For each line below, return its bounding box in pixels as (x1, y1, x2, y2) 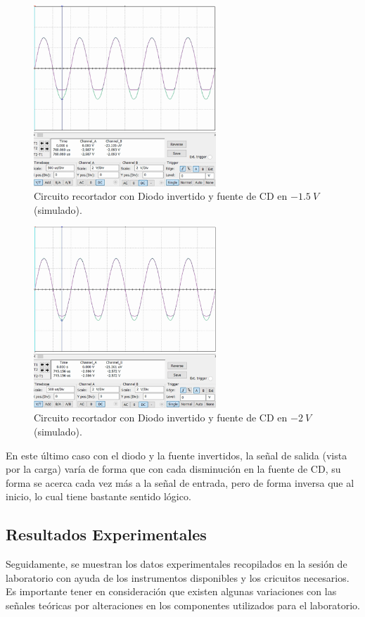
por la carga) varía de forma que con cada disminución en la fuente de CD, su (6, 462, 341, 476)
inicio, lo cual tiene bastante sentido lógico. (6, 489, 191, 504)
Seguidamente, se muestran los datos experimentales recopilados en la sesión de (6, 556, 347, 571)
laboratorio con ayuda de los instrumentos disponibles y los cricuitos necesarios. (6, 570, 350, 585)
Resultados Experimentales (6, 523, 207, 545)
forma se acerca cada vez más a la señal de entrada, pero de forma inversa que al (6, 475, 354, 490)
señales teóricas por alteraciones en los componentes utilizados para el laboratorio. (6, 597, 360, 612)
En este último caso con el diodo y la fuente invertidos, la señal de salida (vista (6, 447, 347, 462)
